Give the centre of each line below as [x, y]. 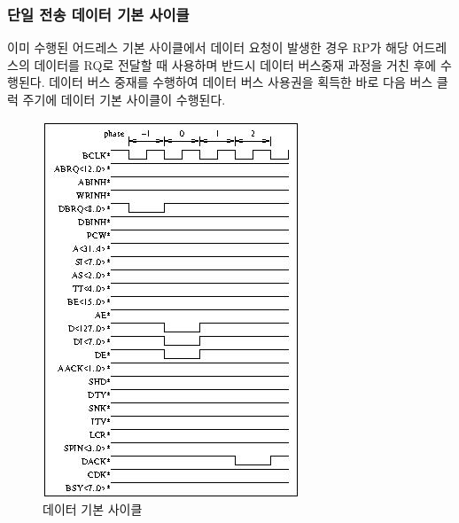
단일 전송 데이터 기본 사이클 [98, 14]
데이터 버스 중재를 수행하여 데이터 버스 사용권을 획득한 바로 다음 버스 [241, 82]
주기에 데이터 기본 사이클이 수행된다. [124, 99]
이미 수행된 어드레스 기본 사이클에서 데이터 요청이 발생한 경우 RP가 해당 [208, 47]
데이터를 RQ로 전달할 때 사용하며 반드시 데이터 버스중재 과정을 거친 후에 [235, 64]
